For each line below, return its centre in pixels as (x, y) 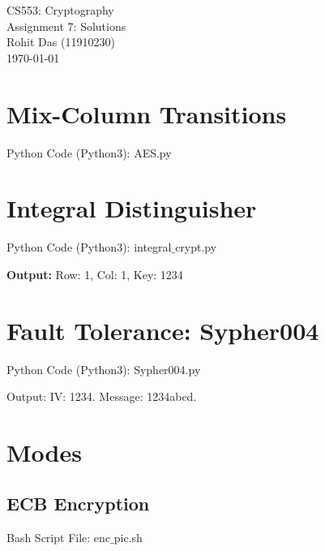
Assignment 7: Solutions (66, 26)
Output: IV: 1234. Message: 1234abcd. (102, 396)
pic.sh (128, 538)
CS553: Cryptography (60, 10)
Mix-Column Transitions (147, 113)
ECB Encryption (78, 504)
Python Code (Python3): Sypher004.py (104, 369)
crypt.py (196, 247)
